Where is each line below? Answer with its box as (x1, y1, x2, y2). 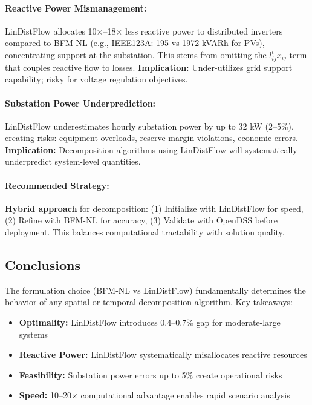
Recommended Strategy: (5, 179, 109, 191)
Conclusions (5, 255, 81, 274)
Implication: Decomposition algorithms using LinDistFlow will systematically (5, 143, 297, 156)
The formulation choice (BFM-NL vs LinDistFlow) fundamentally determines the (5, 283, 306, 296)
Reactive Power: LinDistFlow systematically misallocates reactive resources (19, 348, 307, 361)
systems (19, 328, 48, 340)
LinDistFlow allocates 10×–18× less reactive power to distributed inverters (5, 24, 283, 37)
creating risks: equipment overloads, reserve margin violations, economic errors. (5, 131, 298, 144)
